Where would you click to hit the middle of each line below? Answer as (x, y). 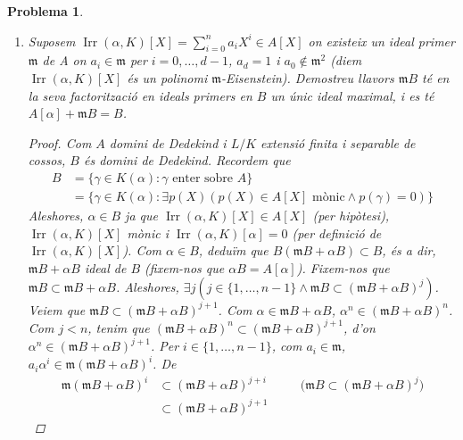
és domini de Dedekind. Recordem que (187, 160)
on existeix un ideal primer (381, 41)
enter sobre (203, 178)
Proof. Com (60, 142)
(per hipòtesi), (351, 216)
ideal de (105, 267)
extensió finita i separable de (338, 142)
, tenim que (119, 327)
